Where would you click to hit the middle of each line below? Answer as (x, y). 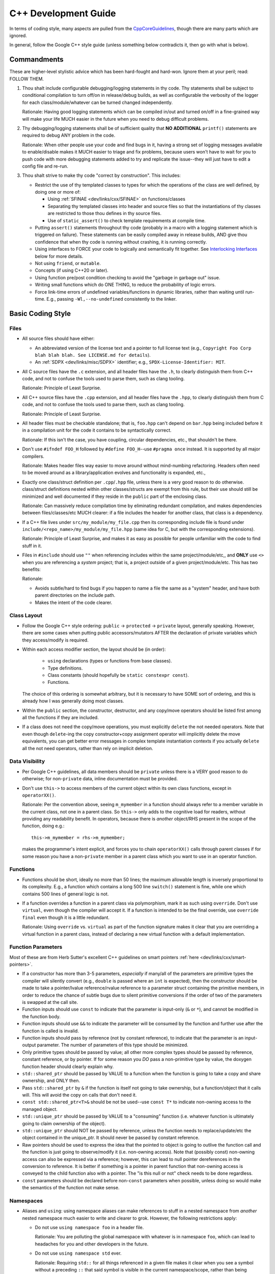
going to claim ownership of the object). (64, 1123)
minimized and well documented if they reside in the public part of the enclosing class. (115, 496)
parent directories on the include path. (75, 595)
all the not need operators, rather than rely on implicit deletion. (88, 748)
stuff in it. (32, 546)
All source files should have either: (58, 338)
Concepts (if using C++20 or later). (72, 271)
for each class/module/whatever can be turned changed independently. (98, 102)
